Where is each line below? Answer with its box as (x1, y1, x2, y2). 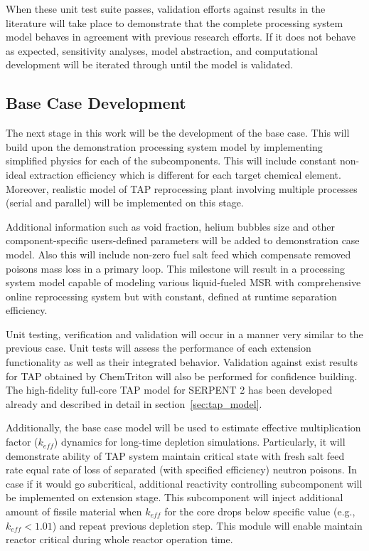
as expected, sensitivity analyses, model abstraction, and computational (6, 43, 318, 58)
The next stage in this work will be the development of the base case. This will (6, 125, 350, 140)
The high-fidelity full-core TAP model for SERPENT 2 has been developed (6, 382, 333, 397)
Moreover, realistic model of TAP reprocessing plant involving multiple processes (6, 181, 358, 196)
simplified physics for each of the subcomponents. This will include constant (6, 153, 337, 168)
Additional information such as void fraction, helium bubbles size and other (6, 219, 335, 233)
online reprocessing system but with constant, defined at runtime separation (6, 288, 337, 303)
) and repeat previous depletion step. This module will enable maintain (52, 518, 363, 532)
